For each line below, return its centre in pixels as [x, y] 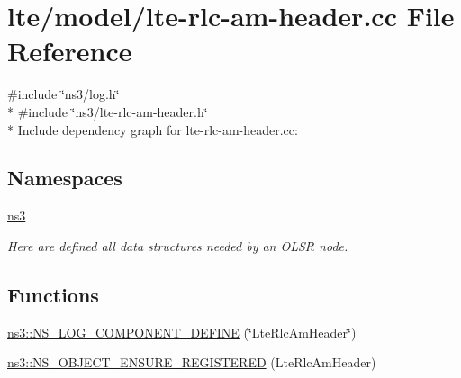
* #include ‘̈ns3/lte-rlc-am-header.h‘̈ [108, 111]
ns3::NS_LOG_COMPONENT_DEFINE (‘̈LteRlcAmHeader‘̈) [182, 332]
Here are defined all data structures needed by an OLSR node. [178, 245]
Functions [53, 294]
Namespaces [65, 178]
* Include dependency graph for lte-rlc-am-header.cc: [153, 129]
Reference [70, 51]
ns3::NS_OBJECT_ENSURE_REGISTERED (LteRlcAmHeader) [192, 362]
